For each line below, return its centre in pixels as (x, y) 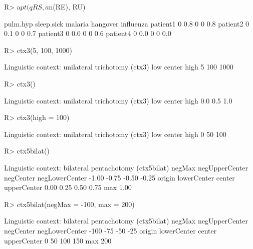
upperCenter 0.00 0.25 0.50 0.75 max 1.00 (68, 187)
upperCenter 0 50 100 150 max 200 (58, 240)
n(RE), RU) (67, 6)
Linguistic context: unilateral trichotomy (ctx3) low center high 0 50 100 (115, 134)
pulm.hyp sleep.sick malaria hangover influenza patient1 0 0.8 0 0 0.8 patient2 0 (127, 23)
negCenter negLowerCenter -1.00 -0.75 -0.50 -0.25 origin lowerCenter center (119, 177)
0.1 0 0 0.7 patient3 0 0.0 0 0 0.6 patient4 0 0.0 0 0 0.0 (88, 33)
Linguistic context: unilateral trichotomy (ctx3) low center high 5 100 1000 (119, 67)
